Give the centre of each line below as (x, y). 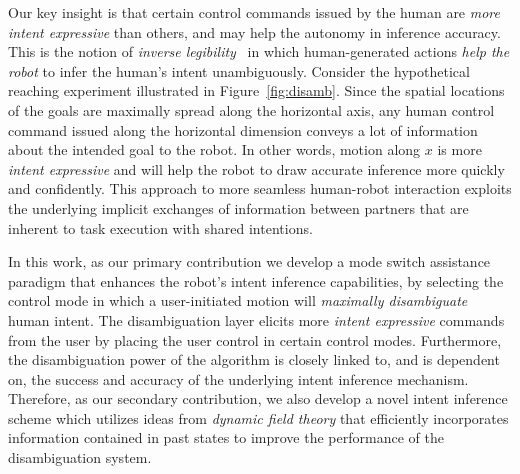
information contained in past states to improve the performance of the (226, 437)
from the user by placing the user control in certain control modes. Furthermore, (255, 339)
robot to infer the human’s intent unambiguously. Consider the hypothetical (239, 70)
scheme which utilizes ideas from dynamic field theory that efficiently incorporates (258, 417)
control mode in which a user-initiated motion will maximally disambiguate (238, 300)
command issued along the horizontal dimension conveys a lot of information (243, 129)
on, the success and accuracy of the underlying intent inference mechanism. (238, 378)
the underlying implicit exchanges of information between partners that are (238, 207)
